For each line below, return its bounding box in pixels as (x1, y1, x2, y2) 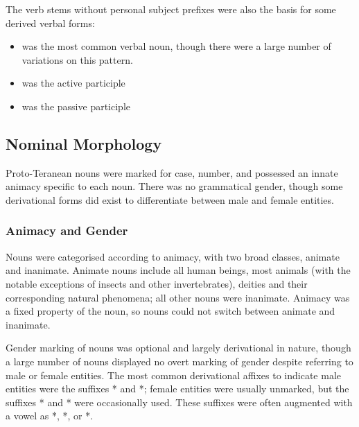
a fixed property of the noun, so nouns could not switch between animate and (6, 304, 335, 318)
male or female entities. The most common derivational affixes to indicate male (6, 367, 342, 382)
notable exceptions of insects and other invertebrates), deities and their (6, 276, 308, 290)
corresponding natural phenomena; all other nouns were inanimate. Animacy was (6, 290, 350, 304)
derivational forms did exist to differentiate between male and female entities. (6, 192, 334, 207)
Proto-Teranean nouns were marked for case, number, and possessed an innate (6, 165, 338, 180)
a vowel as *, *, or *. (6, 408, 94, 423)
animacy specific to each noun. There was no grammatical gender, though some (6, 179, 343, 193)
